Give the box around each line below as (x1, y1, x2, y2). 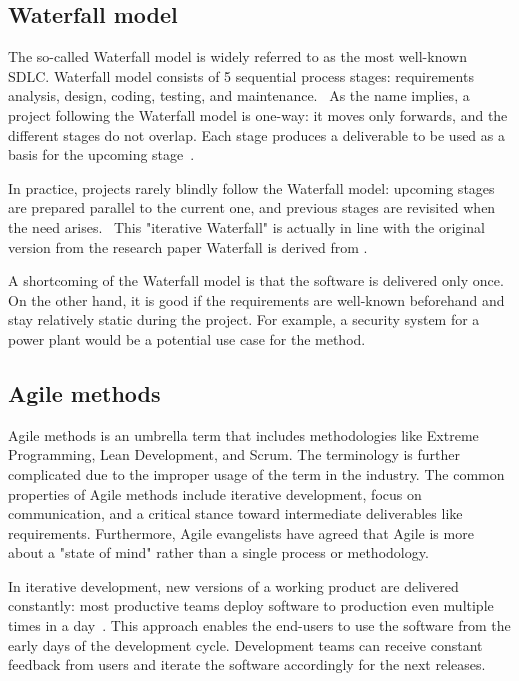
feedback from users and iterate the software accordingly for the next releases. (8, 654, 486, 675)
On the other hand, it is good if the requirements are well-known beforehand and (8, 289, 505, 310)
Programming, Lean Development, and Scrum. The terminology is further (8, 444, 461, 465)
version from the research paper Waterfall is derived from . (8, 236, 368, 257)
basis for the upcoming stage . (8, 144, 195, 165)
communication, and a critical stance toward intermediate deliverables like (8, 503, 463, 524)
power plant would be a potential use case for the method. (8, 328, 366, 349)
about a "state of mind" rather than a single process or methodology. (8, 542, 429, 563)
